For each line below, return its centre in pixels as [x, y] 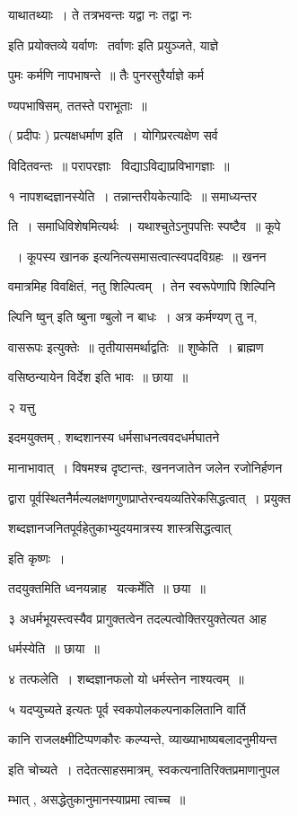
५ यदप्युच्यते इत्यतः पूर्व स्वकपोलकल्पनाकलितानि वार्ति [127, 709]
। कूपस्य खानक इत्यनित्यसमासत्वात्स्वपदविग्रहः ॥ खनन [140, 256]
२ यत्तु [22, 407]
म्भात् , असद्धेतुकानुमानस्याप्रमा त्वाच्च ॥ [97, 799]
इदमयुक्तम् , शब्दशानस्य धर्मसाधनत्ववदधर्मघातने [114, 437]
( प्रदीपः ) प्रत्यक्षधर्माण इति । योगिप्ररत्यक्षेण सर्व [113, 135]
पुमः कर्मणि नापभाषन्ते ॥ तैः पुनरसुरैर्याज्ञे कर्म [106, 75]
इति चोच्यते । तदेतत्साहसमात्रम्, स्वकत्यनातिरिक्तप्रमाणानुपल [144, 769]
